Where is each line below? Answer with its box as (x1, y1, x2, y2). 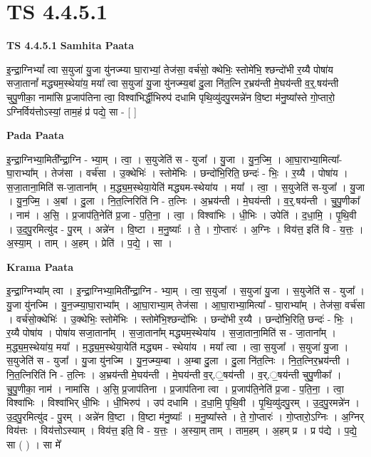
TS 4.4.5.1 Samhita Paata (6, 38, 135, 53)
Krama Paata (6, 259, 73, 274)
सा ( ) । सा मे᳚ (6, 436, 61, 451)
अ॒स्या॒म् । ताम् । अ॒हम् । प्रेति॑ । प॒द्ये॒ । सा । (6, 235, 172, 250)
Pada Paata (6, 128, 64, 143)
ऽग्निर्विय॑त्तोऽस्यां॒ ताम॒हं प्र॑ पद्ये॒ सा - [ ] (6, 103, 137, 118)
